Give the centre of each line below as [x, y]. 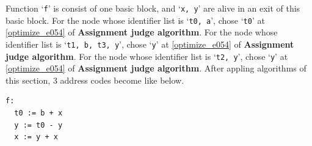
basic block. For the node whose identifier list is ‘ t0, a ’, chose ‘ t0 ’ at [135, 20]
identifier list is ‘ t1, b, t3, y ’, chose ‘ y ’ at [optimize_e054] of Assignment [150, 44]
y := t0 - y [38, 125]
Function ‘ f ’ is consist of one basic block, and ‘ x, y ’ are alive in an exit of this [153, 8]
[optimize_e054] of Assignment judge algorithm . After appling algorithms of [156, 68]
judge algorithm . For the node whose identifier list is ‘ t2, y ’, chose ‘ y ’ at [147, 56]
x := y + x [36, 137]
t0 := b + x [38, 113]
